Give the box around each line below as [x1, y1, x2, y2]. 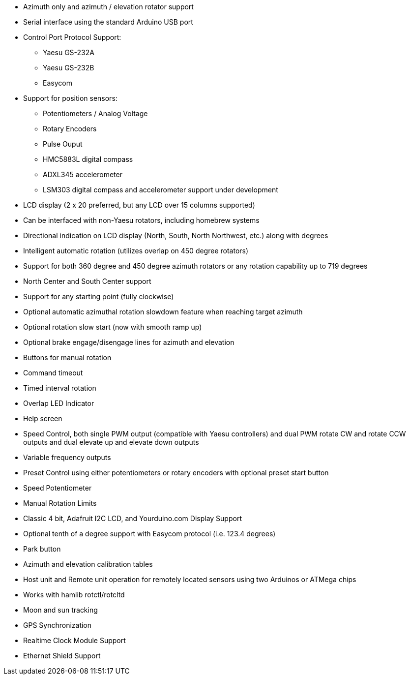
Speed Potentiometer [23, 484, 92, 492]
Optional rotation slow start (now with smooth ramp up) [23, 323, 202, 331]
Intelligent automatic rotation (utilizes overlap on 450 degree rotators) [23, 247, 249, 255]
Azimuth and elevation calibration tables [23, 560, 153, 568]
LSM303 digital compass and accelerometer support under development [43, 185, 278, 194]
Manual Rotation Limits [23, 499, 97, 507]
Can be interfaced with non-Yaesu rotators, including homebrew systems [23, 216, 260, 224]
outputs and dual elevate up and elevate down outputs [23, 438, 199, 446]
